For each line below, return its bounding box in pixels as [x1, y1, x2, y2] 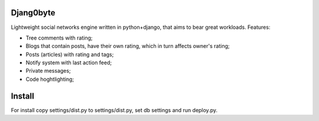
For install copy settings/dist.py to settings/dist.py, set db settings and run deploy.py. [11, 106, 218, 113]
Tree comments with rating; [25, 34, 93, 41]
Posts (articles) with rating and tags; [25, 51, 114, 58]
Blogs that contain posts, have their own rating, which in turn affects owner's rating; [25, 42, 230, 50]
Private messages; [25, 67, 71, 74]
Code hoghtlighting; [25, 76, 74, 83]
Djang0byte [11, 8, 56, 18]
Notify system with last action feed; [25, 59, 112, 66]
